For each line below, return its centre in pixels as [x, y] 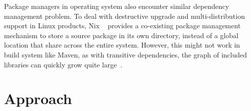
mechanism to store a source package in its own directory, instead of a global [121, 35]
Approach [38, 98]
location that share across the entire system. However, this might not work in [122, 45]
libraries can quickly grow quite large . [63, 64]
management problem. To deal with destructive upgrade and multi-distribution [125, 16]
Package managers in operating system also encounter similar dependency [117, 6]
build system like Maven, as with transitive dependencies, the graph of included [125, 54]
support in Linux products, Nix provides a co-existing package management [123, 26]
